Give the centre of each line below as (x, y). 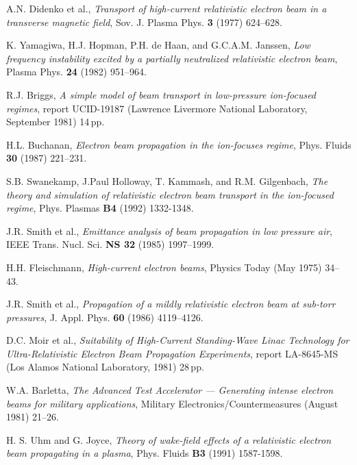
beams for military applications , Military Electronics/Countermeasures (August (172, 403)
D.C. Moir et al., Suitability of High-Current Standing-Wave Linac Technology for (178, 340)
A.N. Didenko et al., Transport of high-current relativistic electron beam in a (167, 8)
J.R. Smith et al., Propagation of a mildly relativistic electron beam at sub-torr (171, 304)
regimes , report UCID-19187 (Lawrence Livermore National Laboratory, (157, 108)
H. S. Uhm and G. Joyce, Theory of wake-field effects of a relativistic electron (169, 439)
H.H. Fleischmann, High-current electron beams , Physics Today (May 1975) (164, 267)
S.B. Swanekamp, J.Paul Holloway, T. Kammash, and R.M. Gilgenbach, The (167, 180)
